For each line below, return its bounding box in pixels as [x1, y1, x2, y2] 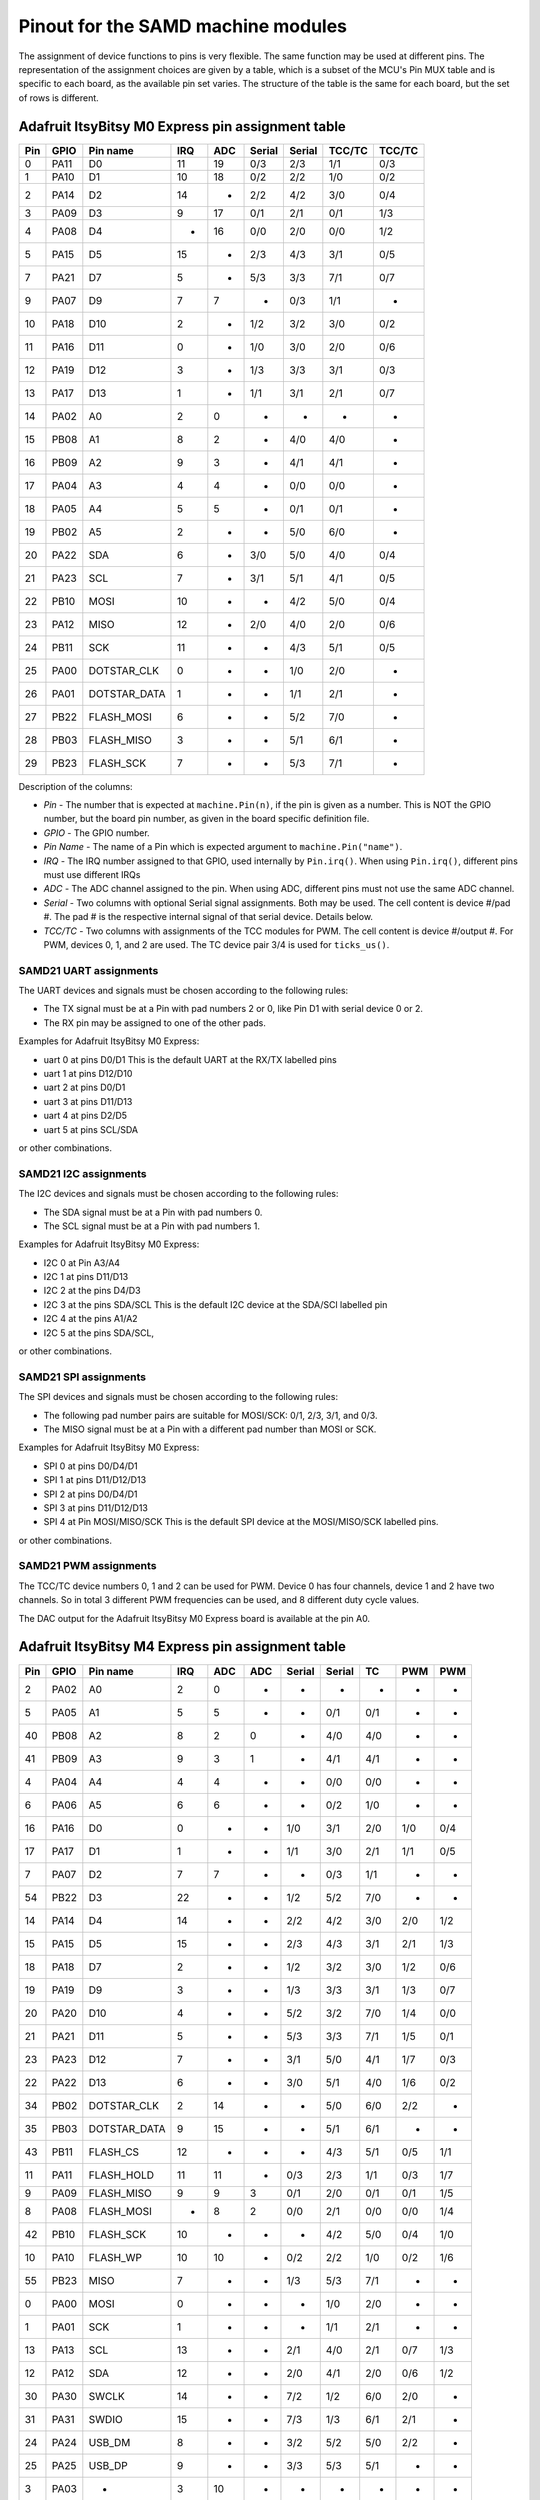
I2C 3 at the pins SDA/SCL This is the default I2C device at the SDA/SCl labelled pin [43, 1298, 388, 1310]
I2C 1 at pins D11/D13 [43, 1271, 129, 1283]
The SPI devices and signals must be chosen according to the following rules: [18, 1391, 339, 1403]
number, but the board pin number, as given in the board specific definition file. [43, 813, 370, 825]
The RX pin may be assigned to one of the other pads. [43, 1016, 267, 1029]
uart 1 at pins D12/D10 [43, 1068, 133, 1080]
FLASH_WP [88, 2250, 143, 2264]
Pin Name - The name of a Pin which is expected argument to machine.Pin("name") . [43, 841, 403, 853]
